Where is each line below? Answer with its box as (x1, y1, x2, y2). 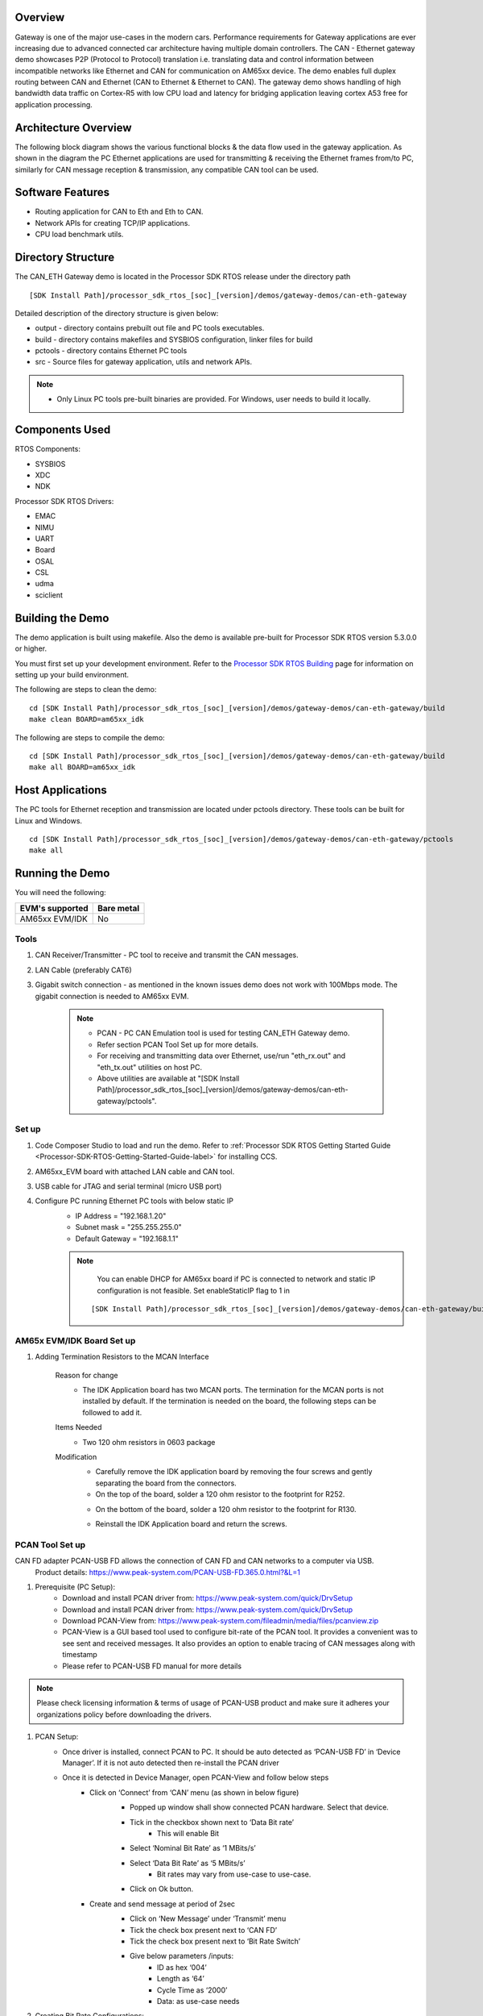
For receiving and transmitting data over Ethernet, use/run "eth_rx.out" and (97, 1051, 346, 1060)
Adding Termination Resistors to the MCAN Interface (35, 1352, 209, 1362)
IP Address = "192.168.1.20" (75, 1210, 167, 1221)
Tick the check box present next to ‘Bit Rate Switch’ (130, 1936, 301, 1947)
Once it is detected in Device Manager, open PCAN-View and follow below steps (62, 1772, 329, 1782)
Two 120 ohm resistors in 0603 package (82, 1437, 216, 1447)
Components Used (14, 423, 111, 437)
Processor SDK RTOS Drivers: (14, 496, 114, 506)
